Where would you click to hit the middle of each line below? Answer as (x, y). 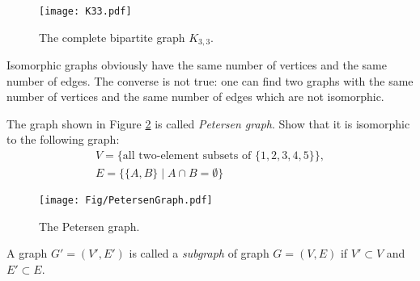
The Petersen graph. (89, 226)
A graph (27, 253)
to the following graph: (63, 139)
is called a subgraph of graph (199, 253)
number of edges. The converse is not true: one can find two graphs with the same (210, 80)
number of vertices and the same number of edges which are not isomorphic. (195, 96)
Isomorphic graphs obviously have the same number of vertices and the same (197, 65)
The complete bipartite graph (112, 37)
